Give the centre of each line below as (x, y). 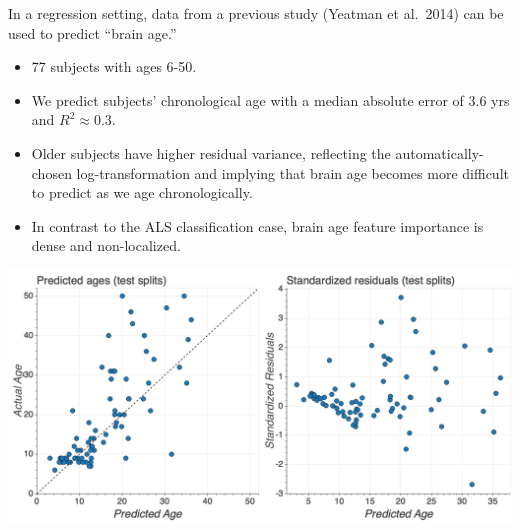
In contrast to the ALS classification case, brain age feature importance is (257, 225)
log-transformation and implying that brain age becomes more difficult (292, 172)
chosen (51, 172)
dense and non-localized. (106, 245)
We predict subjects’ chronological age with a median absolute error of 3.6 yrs (270, 99)
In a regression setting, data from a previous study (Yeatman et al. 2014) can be (256, 13)
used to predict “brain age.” (92, 32)
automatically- (439, 152)
